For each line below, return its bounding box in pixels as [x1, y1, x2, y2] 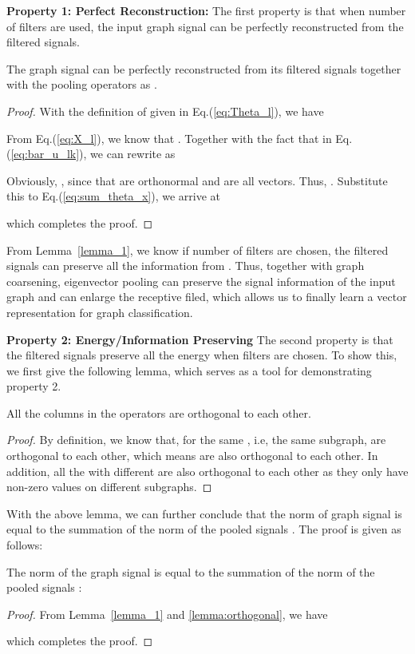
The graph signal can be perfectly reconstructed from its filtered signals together [6, 60, 401, 77]
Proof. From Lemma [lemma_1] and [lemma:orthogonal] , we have [6, 605, 328, 622]
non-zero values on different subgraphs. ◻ [6, 478, 212, 495]
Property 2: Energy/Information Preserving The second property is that [6, 331, 393, 347]
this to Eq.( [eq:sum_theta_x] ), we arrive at [6, 188, 220, 204]
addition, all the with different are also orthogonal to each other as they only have [6, 462, 409, 479]
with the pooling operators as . [6, 76, 157, 93]
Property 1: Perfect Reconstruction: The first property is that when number [6, 2, 406, 18]
